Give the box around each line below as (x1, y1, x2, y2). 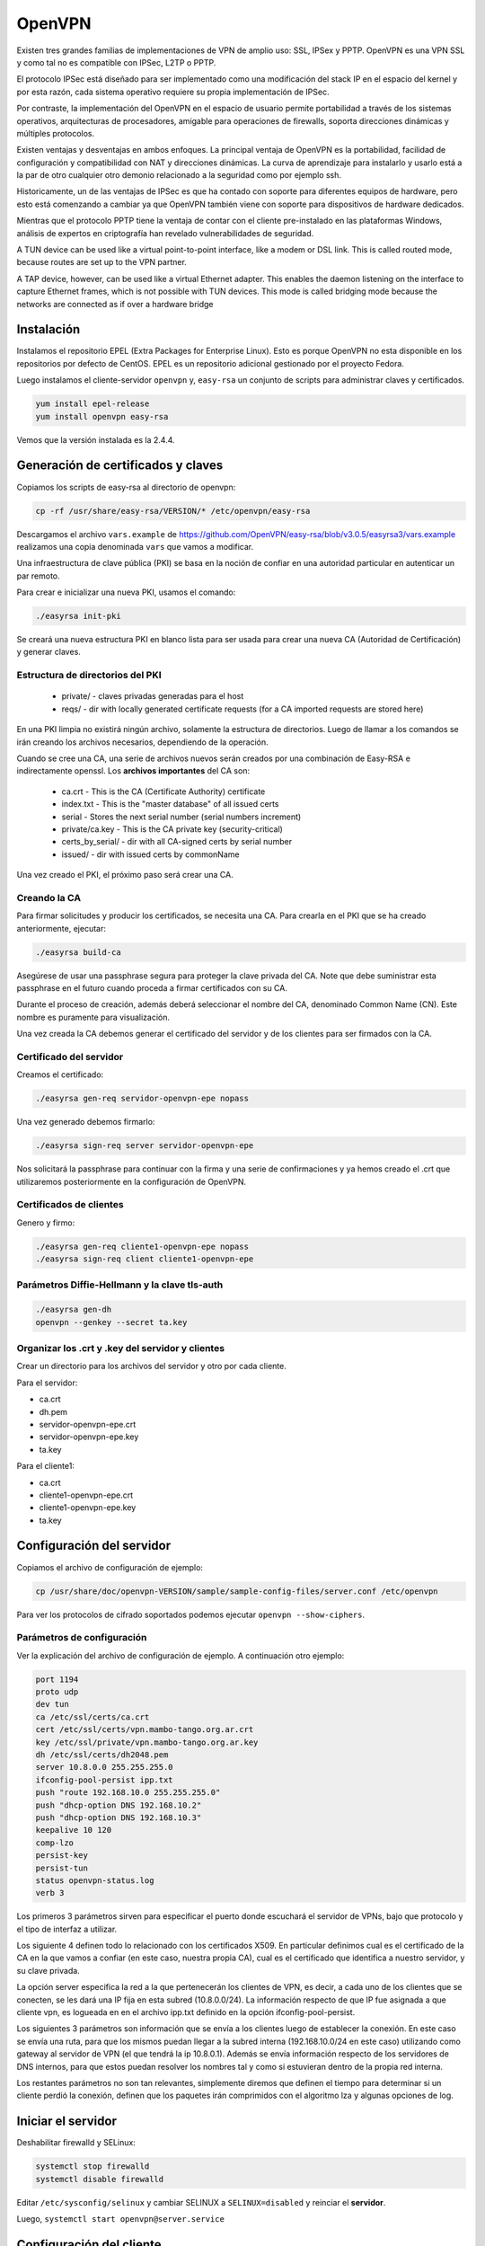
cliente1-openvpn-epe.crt (39, 1490, 134, 1500)
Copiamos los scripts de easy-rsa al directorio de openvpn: (16, 482, 236, 492)
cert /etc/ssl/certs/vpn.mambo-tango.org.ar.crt (35, 1725, 254, 1735)
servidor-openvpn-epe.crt (39, 1419, 137, 1429)
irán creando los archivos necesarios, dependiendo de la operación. (16, 737, 269, 747)
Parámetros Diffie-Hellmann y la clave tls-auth (16, 1278, 224, 1291)
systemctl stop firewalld (35, 2162, 150, 2171)
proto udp (35, 1687, 79, 1697)
